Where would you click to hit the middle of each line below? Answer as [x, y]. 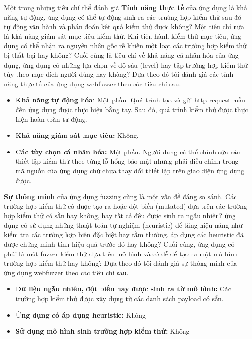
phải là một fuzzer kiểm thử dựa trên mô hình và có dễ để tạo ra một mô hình [121, 253]
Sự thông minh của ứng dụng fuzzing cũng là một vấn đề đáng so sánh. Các [120, 196]
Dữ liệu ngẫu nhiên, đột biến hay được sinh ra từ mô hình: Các [123, 289]
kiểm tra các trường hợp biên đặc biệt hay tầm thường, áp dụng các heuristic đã [124, 234]
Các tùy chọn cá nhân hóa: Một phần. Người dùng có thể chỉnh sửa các [127, 151]
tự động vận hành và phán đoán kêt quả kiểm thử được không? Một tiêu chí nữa [124, 26]
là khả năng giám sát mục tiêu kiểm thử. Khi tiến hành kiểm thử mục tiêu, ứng [123, 36]
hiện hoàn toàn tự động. [51, 119]
